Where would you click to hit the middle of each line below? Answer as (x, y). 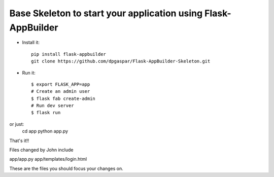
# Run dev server (53, 106)
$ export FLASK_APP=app (61, 84)
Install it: (31, 43)
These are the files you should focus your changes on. (66, 168)
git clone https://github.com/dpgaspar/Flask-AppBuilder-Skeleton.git (121, 61)
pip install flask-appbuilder (69, 54)
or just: (17, 124)
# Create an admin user (61, 92)
